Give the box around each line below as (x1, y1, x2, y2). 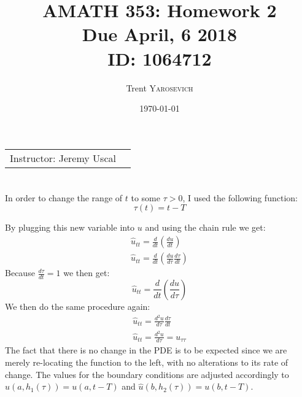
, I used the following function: (182, 191, 298, 204)
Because (5, 266, 35, 279)
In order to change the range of (5, 191, 123, 204)
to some (131, 191, 160, 204)
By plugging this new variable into (5, 221, 135, 234)
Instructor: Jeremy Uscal (10, 150, 116, 165)
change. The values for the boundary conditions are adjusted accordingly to (5, 368, 289, 380)
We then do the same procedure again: (5, 299, 150, 312)
